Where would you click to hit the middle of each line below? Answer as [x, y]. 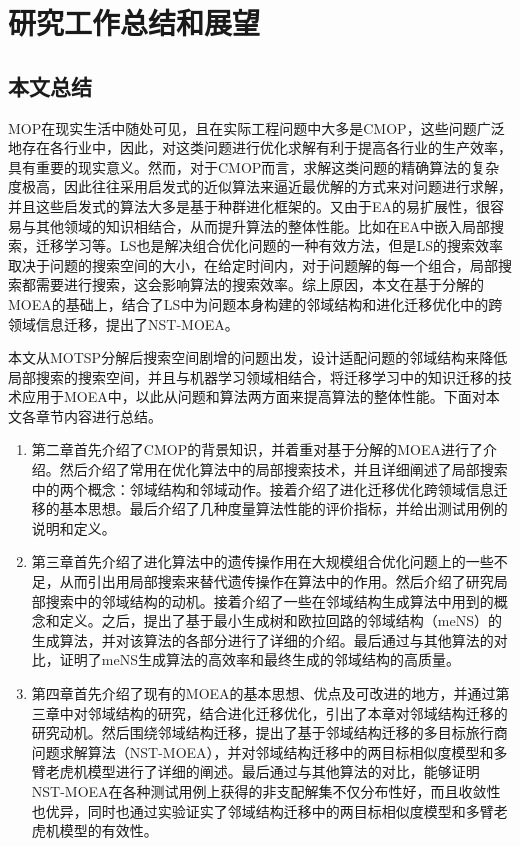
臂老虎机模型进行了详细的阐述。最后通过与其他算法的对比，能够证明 [255, 771]
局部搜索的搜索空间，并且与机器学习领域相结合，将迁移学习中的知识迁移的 [253, 376]
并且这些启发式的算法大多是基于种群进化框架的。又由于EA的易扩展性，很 [249, 205]
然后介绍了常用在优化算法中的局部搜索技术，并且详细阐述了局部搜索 [283, 469]
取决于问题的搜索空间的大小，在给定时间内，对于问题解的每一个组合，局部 [253, 264]
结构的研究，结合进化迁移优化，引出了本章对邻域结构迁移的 [311, 712]
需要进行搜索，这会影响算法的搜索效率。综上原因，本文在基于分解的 [259, 284]
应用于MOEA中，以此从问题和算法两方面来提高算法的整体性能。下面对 [253, 396]
